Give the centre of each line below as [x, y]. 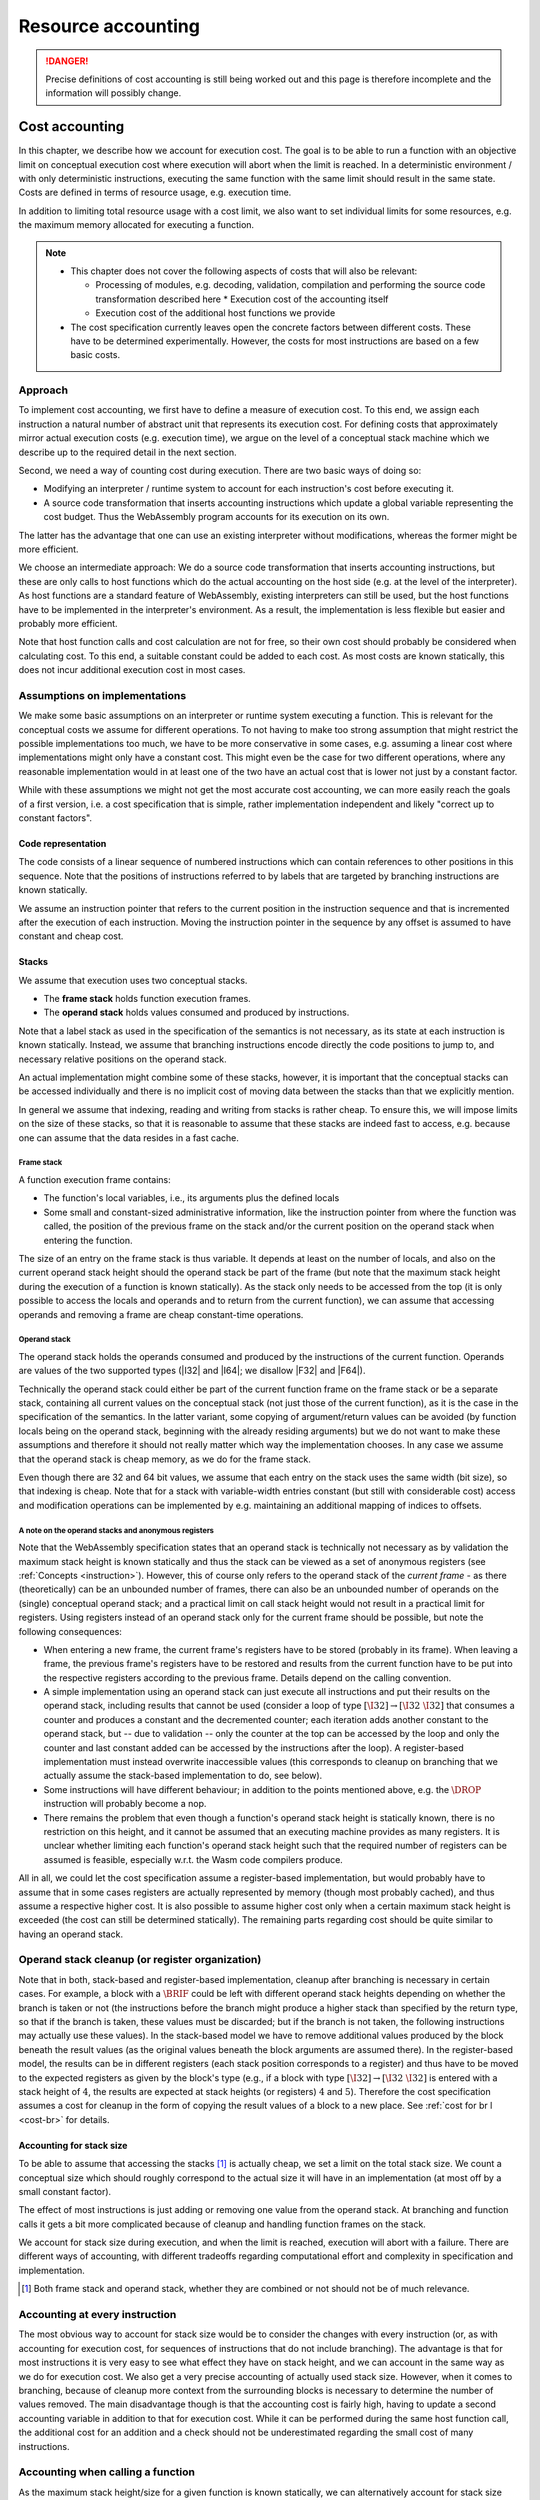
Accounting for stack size [73, 2145]
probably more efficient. [68, 623]
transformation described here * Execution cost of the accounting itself [242, 299]
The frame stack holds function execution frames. [147, 999]
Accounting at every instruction [97, 2315]
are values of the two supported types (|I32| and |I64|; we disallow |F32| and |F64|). [192, 1371]
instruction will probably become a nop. [125, 1804]
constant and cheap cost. [71, 936]
